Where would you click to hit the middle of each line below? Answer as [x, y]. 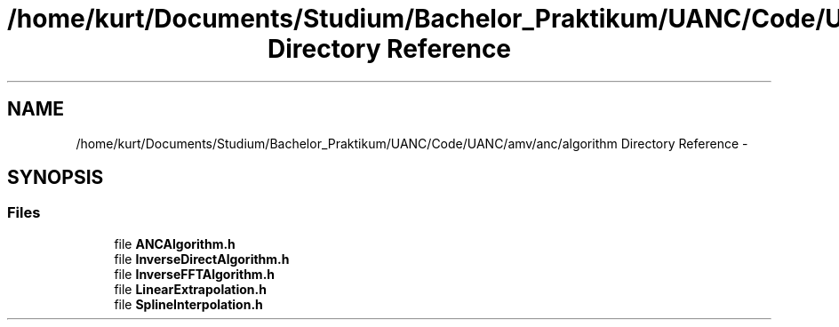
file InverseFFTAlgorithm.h [195, 274]
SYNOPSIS [56, 178]
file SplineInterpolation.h [188, 304]
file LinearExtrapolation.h [190, 289]
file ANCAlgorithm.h [175, 243]
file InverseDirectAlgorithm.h [202, 259]
